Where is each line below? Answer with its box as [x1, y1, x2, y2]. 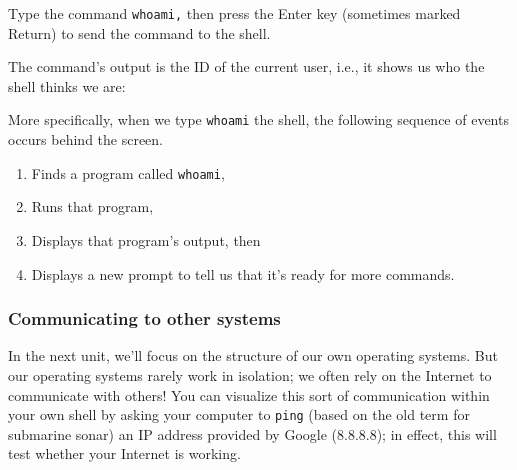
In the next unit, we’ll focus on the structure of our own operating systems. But [8, 345, 498, 366]
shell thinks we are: [8, 75, 126, 96]
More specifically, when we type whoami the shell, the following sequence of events [8, 109, 509, 130]
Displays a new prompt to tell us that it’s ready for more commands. [31, 263, 455, 284]
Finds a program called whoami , [31, 162, 225, 183]
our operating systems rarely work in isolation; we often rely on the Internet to [8, 364, 492, 385]
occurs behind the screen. [8, 129, 164, 150]
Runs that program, [31, 196, 154, 217]
